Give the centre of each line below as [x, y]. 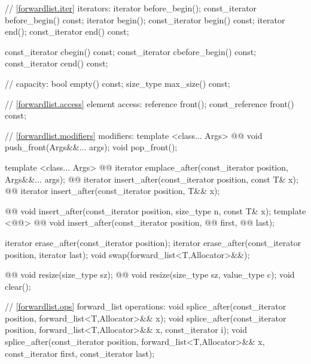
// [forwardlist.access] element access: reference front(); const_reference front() [150, 103]
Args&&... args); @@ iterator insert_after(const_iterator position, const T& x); [152, 179]
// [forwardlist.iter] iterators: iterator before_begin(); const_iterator [131, 8]
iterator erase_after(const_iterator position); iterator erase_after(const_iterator [153, 242]
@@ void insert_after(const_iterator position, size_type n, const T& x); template [155, 210]
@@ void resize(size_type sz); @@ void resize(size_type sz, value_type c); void [150, 274]
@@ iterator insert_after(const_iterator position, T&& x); [112, 191]
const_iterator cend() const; [57, 63]
